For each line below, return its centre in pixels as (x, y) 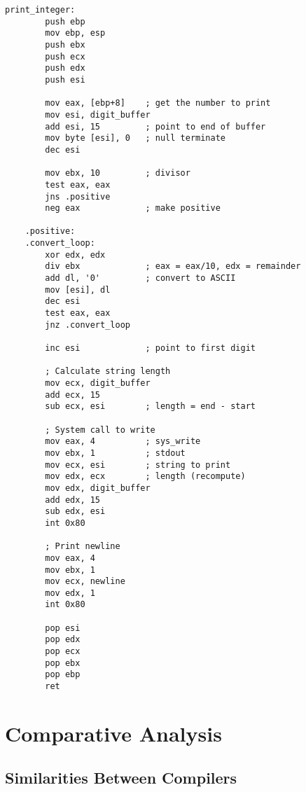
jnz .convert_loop (88, 325)
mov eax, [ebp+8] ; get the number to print (158, 103)
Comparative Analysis (113, 733)
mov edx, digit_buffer (98, 488)
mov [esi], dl (78, 290)
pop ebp (63, 675)
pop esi (63, 628)
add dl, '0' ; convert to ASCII (140, 278)
